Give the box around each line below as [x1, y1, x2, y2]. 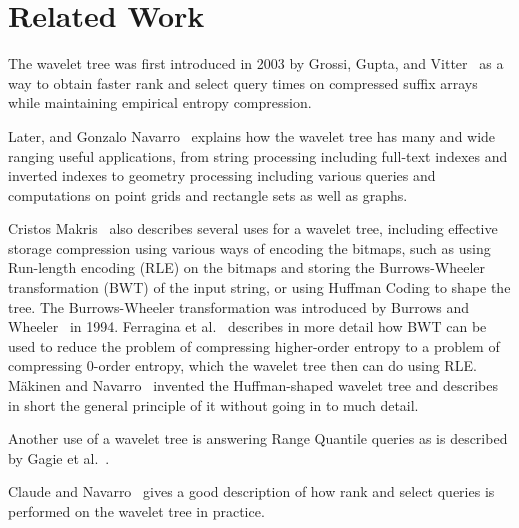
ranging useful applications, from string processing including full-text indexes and [8, 145, 508, 166]
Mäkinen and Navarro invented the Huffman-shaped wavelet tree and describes [8, 375, 498, 396]
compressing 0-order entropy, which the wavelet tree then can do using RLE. [8, 355, 477, 376]
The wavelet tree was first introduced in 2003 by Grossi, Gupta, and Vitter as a [8, 53, 504, 74]
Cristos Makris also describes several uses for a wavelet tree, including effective [8, 218, 498, 239]
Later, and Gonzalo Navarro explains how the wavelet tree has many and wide [8, 125, 496, 146]
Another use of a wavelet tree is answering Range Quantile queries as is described [8, 428, 508, 449]
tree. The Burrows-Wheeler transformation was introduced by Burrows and [8, 296, 470, 317]
